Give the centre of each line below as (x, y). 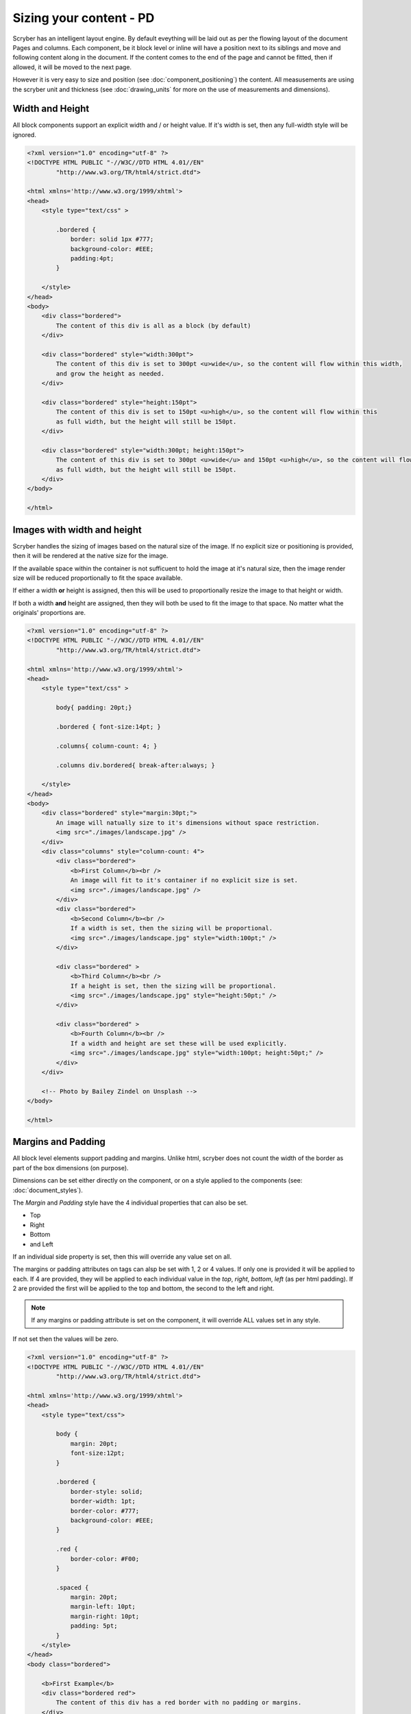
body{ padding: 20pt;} (94, 708)
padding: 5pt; (94, 1626)
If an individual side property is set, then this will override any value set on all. (122, 1257)
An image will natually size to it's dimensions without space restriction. (188, 822)
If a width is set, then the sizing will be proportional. (172, 928)
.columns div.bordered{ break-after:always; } (135, 765)
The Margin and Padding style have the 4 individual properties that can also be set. (130, 1203)
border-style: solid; (107, 1492)
